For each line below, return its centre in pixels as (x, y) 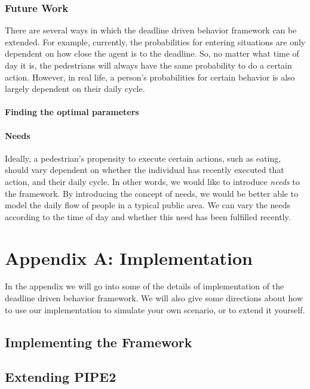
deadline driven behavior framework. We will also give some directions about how (154, 298)
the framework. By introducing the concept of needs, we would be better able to (152, 193)
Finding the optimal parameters (72, 112)
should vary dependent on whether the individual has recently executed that (145, 170)
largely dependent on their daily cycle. (75, 89)
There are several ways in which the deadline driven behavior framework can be (151, 30)
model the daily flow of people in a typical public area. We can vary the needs (148, 205)
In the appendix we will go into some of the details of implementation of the (145, 286)
